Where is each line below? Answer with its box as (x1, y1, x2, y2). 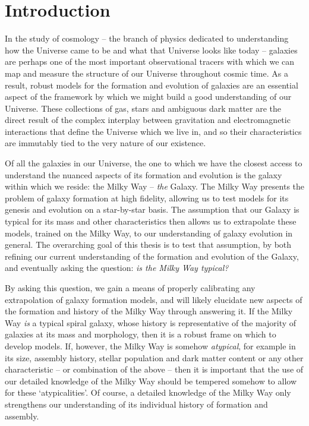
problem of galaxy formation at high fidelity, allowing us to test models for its (5, 191, 289, 204)
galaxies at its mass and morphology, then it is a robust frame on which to (5, 328, 276, 340)
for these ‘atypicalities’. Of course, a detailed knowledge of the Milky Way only (5, 386, 291, 399)
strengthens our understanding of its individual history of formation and (5, 397, 268, 410)
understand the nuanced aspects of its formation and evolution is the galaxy (5, 168, 282, 181)
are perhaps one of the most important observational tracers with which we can (5, 55, 295, 68)
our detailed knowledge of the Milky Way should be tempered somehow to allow (5, 374, 297, 387)
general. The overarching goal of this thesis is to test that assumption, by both (5, 238, 292, 251)
